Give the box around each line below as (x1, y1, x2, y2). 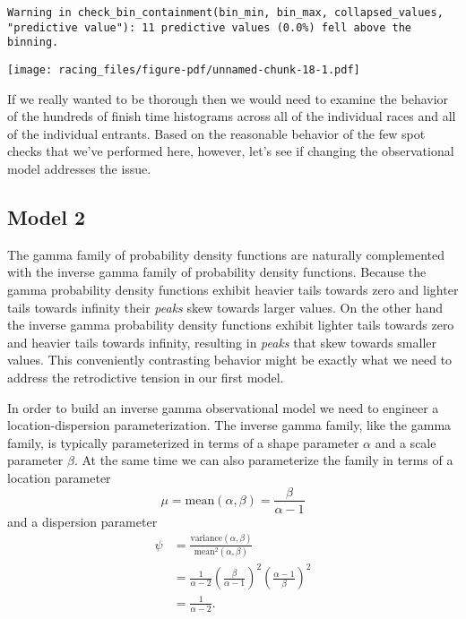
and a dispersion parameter (7, 512, 158, 530)
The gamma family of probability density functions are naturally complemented (7, 245, 444, 263)
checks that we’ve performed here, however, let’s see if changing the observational (7, 142, 454, 160)
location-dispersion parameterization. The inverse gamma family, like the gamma (7, 416, 452, 434)
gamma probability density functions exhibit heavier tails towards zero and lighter (7, 279, 459, 298)
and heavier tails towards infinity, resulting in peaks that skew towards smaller (7, 332, 436, 351)
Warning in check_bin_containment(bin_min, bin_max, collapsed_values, (7, 6, 444, 19)
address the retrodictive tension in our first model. (7, 367, 284, 386)
